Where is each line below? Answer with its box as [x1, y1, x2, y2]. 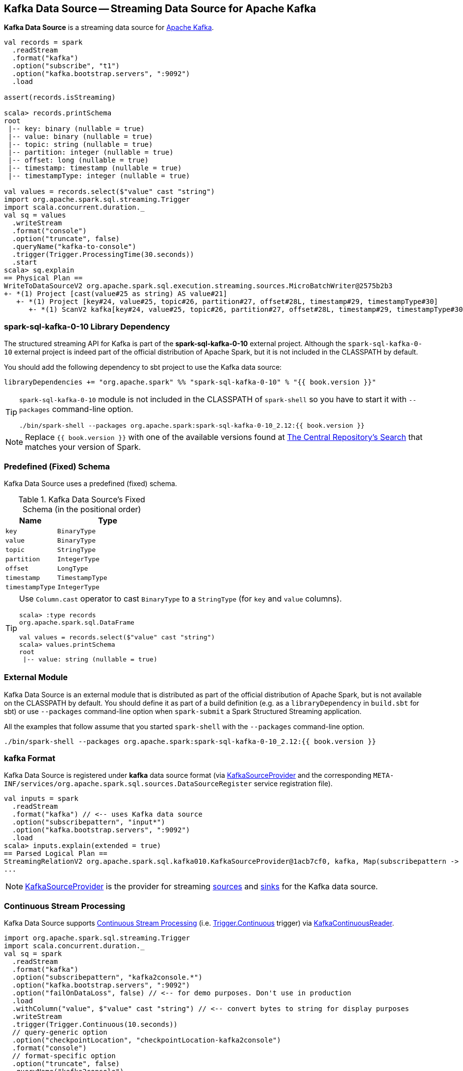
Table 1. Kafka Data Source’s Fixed [18, 494, 145, 504]
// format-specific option [12, 1052, 116, 1060]
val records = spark [4, 38, 83, 47]
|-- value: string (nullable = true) [23, 655, 157, 663]
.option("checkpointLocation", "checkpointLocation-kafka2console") [12, 1036, 281, 1044]
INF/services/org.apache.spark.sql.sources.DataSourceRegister [4, 780, 252, 788]
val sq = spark [4, 950, 62, 958]
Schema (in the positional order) [22, 504, 141, 514]
